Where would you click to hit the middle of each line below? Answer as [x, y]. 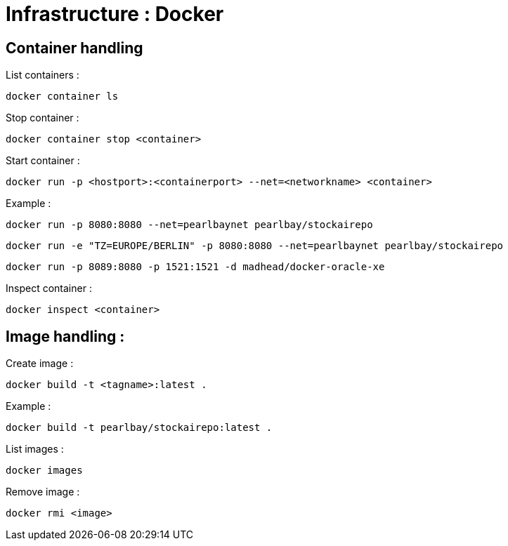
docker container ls [62, 96]
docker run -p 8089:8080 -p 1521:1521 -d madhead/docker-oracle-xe [195, 267]
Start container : [43, 161]
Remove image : [43, 492]
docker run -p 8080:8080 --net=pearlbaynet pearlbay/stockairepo [189, 225]
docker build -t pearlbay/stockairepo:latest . [139, 428]
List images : [35, 449]
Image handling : [65, 336]
